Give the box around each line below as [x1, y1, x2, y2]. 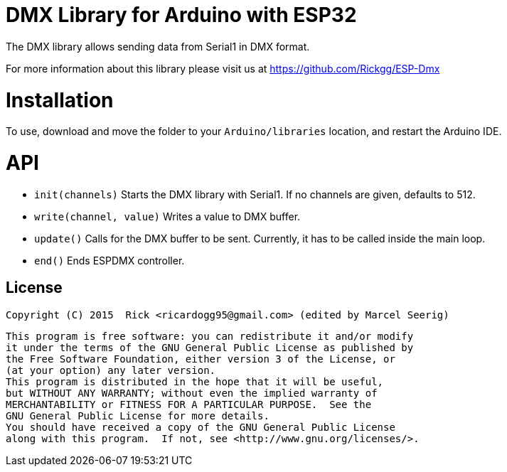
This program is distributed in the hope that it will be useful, [6, 375, 384, 387]
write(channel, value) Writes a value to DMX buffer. [34, 210, 301, 222]
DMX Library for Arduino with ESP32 [6, 3, 357, 27]
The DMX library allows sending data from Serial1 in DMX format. [6, 40, 310, 53]
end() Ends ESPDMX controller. [34, 254, 185, 267]
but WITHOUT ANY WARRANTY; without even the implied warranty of [6, 387, 378, 399]
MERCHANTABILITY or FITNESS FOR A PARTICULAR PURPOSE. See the [6, 398, 372, 410]
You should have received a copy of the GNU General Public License [6, 421, 395, 433]
